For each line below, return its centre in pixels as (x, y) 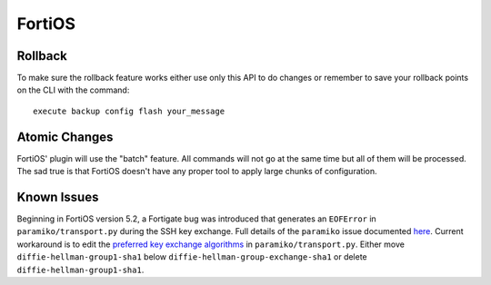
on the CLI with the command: (73, 90)
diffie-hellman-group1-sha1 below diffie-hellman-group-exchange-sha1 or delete (192, 257)
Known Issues (58, 197)
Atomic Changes (65, 137)
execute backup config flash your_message (129, 111)
